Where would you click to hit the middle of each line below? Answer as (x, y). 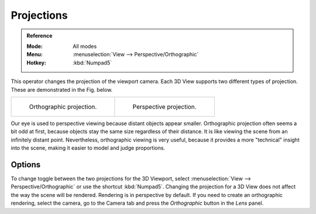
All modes (85, 46)
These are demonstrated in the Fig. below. (62, 89)
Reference (39, 36)
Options (26, 165)
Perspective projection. (164, 106)
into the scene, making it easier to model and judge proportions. (88, 148)
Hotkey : (37, 63)
